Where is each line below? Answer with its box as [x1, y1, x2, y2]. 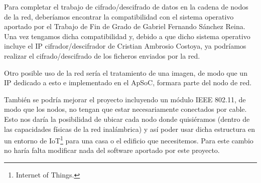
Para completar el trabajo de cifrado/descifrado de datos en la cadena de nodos [4, 2, 248, 12]
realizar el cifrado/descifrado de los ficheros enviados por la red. [4, 50, 200, 61]
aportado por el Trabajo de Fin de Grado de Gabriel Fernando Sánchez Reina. [4, 21, 245, 32]
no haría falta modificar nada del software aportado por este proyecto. [4, 145, 220, 155]
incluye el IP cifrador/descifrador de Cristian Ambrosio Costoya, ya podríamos [4, 41, 246, 51]
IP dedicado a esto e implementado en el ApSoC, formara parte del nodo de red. [4, 77, 252, 88]
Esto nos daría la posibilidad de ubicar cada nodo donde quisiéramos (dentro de [4, 113, 250, 124]
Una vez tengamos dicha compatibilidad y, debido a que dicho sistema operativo [4, 31, 250, 41]
